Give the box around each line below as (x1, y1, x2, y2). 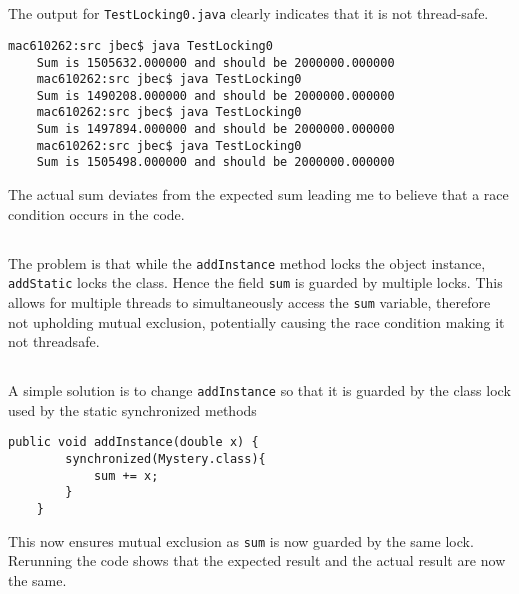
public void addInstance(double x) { (8, 435, 259, 450)
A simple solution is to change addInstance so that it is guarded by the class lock (8, 380, 511, 401)
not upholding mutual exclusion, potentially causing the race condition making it (8, 311, 505, 332)
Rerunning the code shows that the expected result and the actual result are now (8, 550, 506, 571)
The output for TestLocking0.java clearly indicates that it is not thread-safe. (8, 3, 489, 24)
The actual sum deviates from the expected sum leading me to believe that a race (8, 184, 509, 205)
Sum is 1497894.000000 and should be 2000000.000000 (36, 122, 395, 137)
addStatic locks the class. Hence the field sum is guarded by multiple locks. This (8, 272, 503, 293)
